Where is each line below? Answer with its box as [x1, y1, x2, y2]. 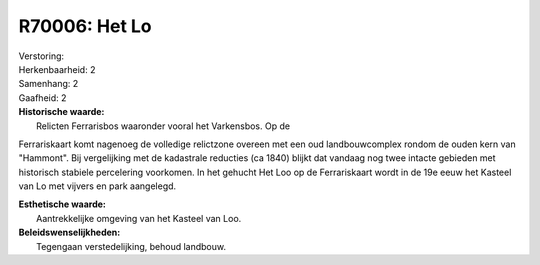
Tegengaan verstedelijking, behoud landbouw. [36, 240, 227, 252]
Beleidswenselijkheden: [18, 226, 121, 239]
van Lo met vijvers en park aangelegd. [18, 180, 177, 192]
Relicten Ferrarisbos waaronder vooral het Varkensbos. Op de [36, 120, 290, 132]
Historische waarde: [18, 106, 105, 118]
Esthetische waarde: [18, 198, 107, 210]
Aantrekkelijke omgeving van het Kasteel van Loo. [36, 212, 242, 224]
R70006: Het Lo [18, 15, 152, 37]
